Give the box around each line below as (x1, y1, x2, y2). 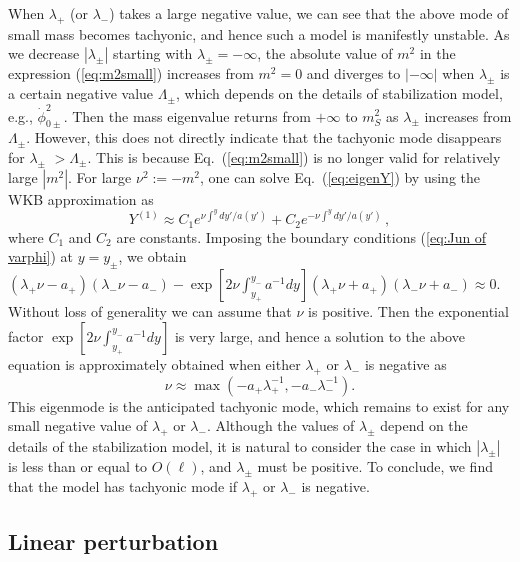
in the (419, 43, 456, 64)
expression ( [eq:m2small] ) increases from (8, 63, 254, 84)
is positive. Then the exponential (308, 301, 509, 322)
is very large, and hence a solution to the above (174, 325, 465, 346)
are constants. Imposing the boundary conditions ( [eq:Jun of (116, 226, 487, 247)
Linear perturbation (8, 526, 219, 557)
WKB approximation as (8, 188, 154, 209)
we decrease (8, 43, 80, 64)
